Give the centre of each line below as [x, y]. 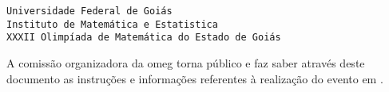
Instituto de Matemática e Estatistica [112, 24]
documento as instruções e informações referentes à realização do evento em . [195, 78]
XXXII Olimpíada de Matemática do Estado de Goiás [144, 38]
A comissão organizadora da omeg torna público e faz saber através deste [186, 62]
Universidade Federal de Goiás [89, 11]
